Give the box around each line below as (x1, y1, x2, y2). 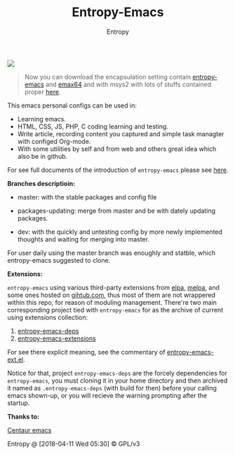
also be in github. (17, 152, 68, 160)
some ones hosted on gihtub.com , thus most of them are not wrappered (7, 291, 216, 299)
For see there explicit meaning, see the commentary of (7, 348, 166, 356)
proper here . (24, 87, 61, 95)
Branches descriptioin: (7, 179, 76, 187)
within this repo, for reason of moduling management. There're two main (7, 298, 217, 306)
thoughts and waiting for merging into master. (17, 235, 149, 243)
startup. (7, 398, 30, 407)
